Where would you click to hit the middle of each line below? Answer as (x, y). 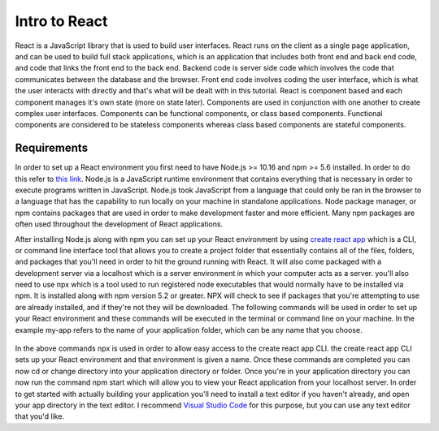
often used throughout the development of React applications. (119, 224)
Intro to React (61, 21)
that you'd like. (40, 416)
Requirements (52, 148)
